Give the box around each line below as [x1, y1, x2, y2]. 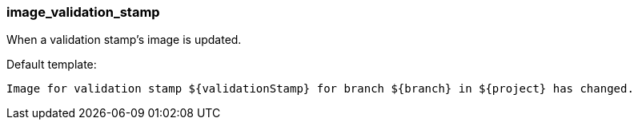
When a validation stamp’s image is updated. [6, 33, 242, 47]
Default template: [6, 57, 97, 72]
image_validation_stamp [6, 4, 160, 20]
